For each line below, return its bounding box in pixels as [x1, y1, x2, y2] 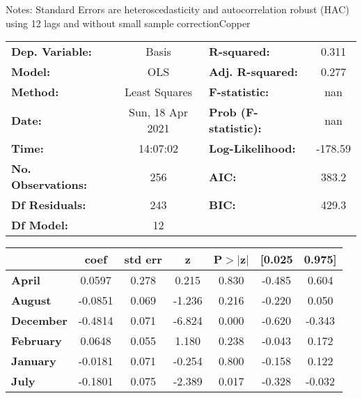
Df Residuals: [11, 197, 86, 213]
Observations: [11, 176, 88, 193]
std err [124, 251, 162, 268]
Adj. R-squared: [209, 63, 298, 80]
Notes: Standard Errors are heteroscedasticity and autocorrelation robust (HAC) [6, 2, 349, 16]
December [11, 312, 68, 329]
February [11, 332, 62, 349]
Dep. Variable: [11, 43, 92, 60]
